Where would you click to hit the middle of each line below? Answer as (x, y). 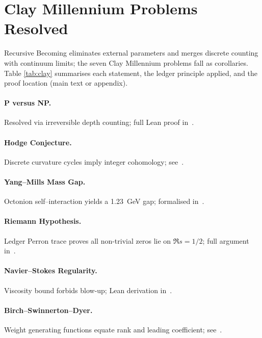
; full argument (226, 240)
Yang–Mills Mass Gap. (45, 182)
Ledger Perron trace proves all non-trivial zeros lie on (88, 240)
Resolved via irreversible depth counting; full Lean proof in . (99, 122)
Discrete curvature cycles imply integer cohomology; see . (94, 161)
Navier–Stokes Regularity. (51, 270)
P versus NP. (28, 103)
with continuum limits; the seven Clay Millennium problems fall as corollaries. (126, 62)
